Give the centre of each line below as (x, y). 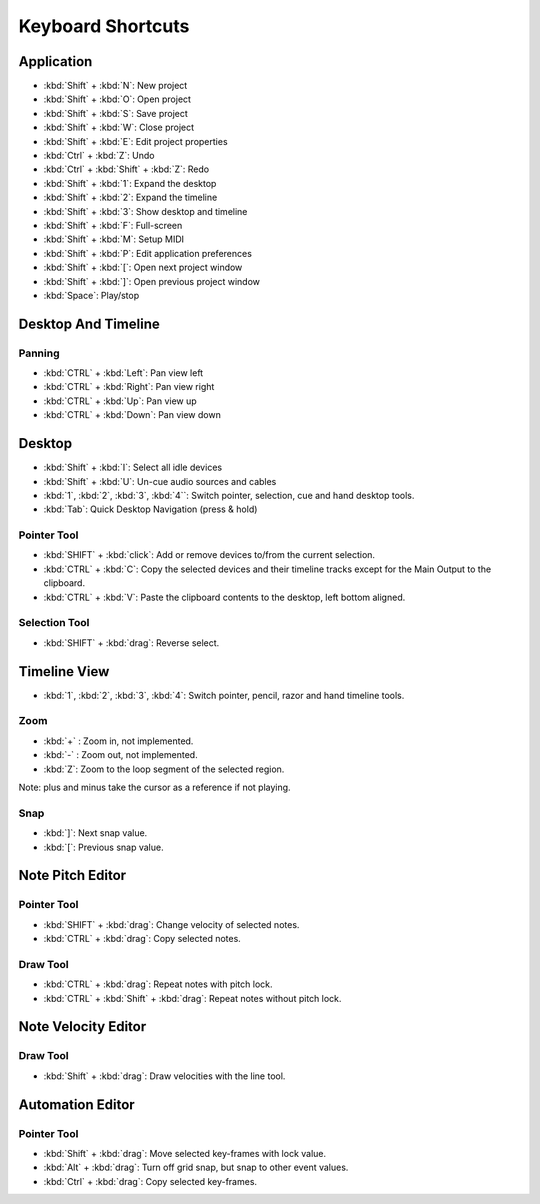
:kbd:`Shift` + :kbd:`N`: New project (115, 86)
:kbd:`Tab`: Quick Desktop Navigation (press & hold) (150, 509)
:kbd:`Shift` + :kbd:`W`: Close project (119, 127)
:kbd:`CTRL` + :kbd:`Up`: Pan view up (120, 401)
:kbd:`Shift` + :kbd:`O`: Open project (117, 99)
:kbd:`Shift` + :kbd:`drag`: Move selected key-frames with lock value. (185, 1153)
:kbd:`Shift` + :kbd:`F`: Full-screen (113, 225)
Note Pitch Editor (72, 875)
